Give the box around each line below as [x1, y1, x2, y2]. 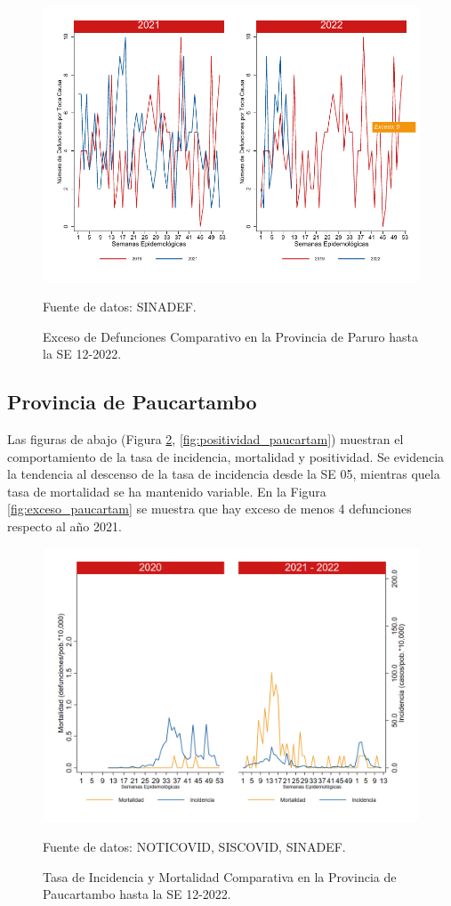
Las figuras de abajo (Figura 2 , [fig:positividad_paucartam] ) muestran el [7, 429, 404, 448]
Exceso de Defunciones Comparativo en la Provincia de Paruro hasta [43, 327, 418, 345]
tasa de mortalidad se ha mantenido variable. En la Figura [7, 481, 326, 500]
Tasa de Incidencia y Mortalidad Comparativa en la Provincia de [43, 867, 397, 886]
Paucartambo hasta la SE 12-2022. [43, 885, 231, 903]
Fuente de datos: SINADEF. [43, 296, 197, 315]
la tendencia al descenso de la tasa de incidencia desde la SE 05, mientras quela [7, 465, 440, 483]
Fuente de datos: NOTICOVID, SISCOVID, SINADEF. [43, 837, 346, 856]
